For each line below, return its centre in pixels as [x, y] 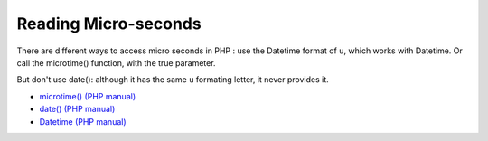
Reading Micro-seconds [109, 23]
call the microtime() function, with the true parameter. [116, 62]
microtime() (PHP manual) [87, 96]
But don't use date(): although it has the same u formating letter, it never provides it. [173, 80]
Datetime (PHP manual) [83, 121]
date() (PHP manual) [77, 109]
